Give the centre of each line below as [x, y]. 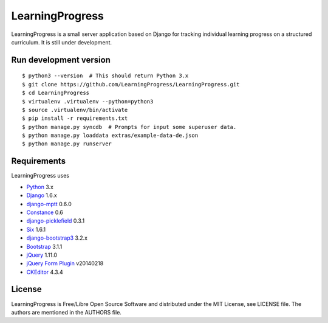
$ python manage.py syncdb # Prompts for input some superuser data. [129, 127]
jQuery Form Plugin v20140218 [65, 263]
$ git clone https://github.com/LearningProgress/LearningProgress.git [131, 84]
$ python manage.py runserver [67, 144]
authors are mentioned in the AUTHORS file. [66, 312]
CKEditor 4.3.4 [45, 272]
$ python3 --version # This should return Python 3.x [105, 76]
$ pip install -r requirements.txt [75, 118]
